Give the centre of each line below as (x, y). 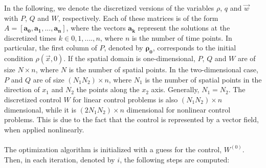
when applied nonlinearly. (44, 129)
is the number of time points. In (182, 37)
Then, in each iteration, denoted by (60, 159)
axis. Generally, (175, 89)
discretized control (33, 99)
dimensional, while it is (40, 109)
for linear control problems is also (125, 99)
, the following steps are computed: (175, 159)
